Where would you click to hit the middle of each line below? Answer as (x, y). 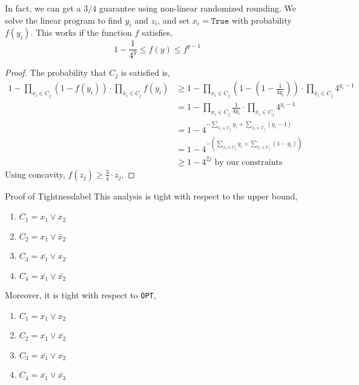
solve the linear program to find (64, 20)
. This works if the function (81, 32)
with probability (262, 20)
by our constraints (249, 162)
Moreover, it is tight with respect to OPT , (81, 295)
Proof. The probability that (56, 72)
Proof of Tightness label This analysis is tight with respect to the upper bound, (151, 196)
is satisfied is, (145, 72)
